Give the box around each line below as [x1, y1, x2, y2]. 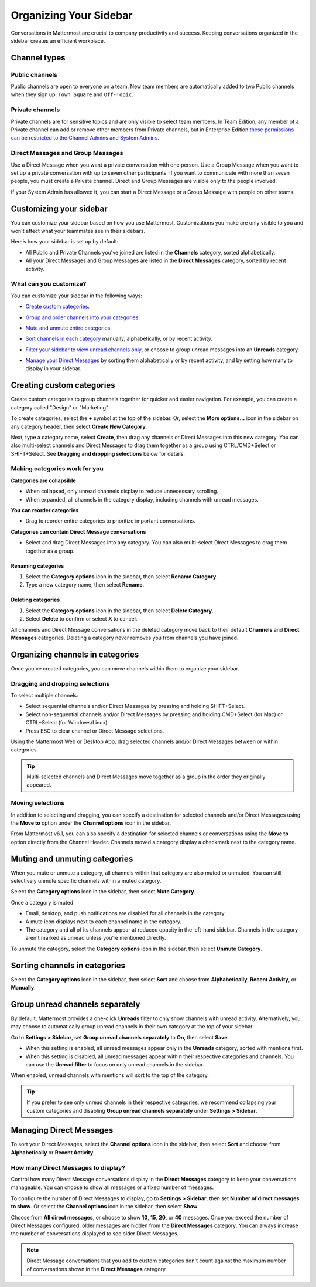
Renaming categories [11, 562, 64, 569]
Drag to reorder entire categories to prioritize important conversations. [25, 517, 195, 524]
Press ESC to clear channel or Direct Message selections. [25, 727, 164, 734]
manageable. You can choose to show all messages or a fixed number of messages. [11, 1184, 214, 1191]
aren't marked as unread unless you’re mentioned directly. [25, 934, 166, 941]
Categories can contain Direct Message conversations [11, 528, 146, 535]
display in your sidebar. [25, 365, 82, 372]
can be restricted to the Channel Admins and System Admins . [11, 134, 159, 141]
